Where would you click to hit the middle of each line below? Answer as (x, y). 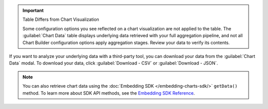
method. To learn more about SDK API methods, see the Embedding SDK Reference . (109, 93)
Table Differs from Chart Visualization (61, 19)
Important (33, 10)
